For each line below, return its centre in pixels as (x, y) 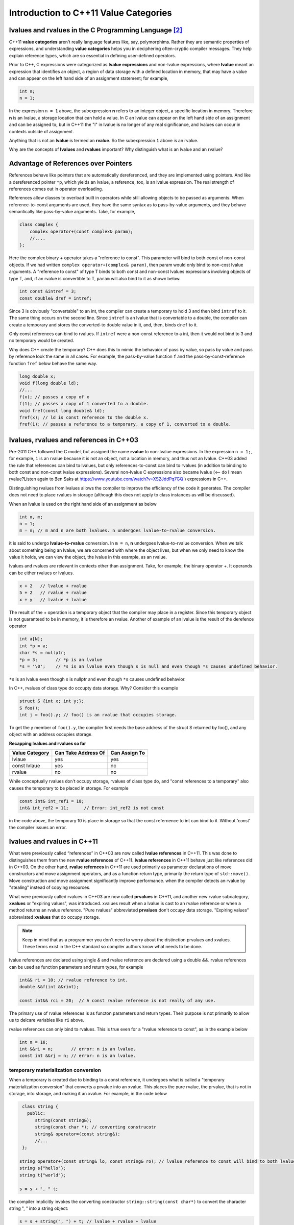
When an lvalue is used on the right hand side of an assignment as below (83, 504)
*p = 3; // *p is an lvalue (61, 660)
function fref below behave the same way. (53, 363)
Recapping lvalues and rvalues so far (48, 743)
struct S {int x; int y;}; (52, 701)
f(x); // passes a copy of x (54, 397)
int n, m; (31, 517)
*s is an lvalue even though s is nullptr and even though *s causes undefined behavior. (97, 679)
